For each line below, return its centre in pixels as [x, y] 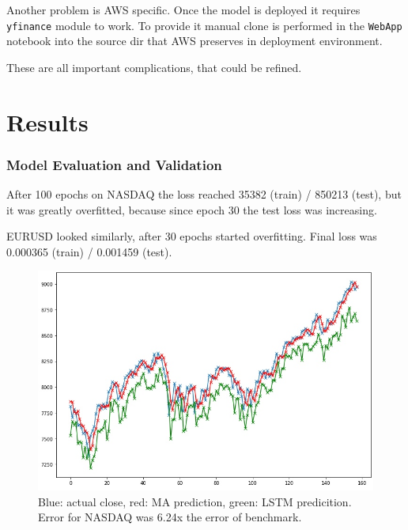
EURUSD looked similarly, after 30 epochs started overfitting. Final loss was [192, 236]
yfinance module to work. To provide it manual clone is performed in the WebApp [204, 25]
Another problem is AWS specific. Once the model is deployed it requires [183, 9]
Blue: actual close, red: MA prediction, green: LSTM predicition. [195, 501]
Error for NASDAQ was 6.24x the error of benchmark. [170, 517]
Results [47, 121]
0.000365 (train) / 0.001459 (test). [89, 251]
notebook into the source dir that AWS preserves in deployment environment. [195, 41]
